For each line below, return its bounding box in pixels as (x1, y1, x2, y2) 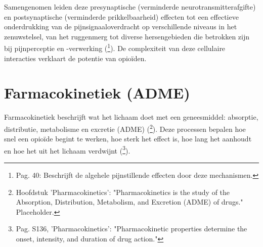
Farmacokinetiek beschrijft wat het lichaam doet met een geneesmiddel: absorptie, (4, 112, 258, 122)
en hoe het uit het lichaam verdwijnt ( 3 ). (4, 143, 130, 156)
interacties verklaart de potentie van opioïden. (4, 53, 147, 63)
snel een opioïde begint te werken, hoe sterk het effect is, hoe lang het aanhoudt (4, 133, 252, 144)
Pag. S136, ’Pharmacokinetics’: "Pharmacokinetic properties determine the (16, 223, 247, 234)
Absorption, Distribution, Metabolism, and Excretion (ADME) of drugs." (16, 196, 243, 207)
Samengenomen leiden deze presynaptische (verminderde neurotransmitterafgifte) (4, 2, 256, 12)
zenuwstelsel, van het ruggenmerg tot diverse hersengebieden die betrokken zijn (4, 31, 250, 41)
